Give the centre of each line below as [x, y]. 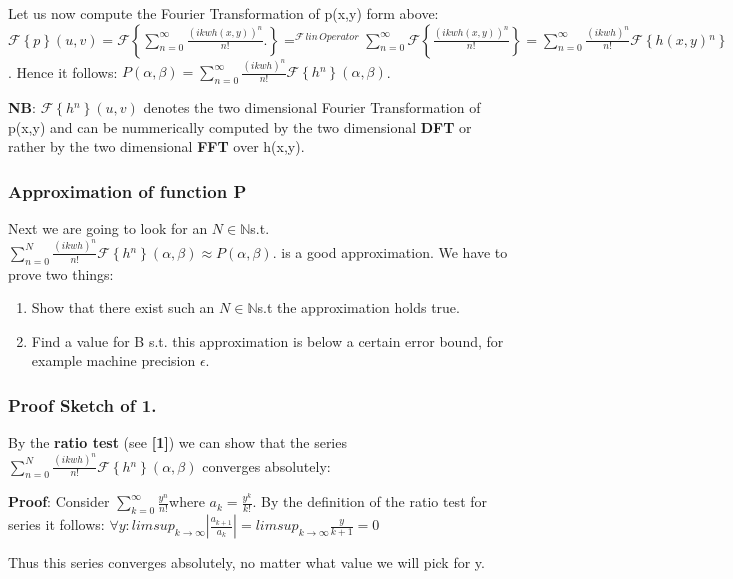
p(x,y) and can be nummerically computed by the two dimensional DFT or [240, 126]
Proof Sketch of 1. [82, 404]
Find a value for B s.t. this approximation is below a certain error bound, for [267, 340]
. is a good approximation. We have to [390, 251]
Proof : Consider [59, 501]
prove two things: [61, 273]
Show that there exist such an [123, 307]
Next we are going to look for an [108, 228]
